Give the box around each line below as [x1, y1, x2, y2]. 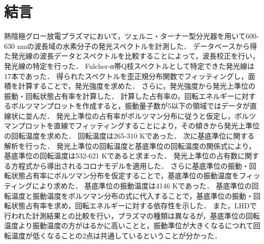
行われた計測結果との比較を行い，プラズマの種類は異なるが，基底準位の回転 [4, 210, 260, 221]
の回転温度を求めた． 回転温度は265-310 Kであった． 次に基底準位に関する [4, 130, 255, 141]
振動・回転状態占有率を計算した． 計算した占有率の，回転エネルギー [4, 90, 234, 101]
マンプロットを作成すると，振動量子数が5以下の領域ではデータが [32, 100, 250, 111]
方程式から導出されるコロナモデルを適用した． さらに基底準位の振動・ [11, 160, 249, 171]
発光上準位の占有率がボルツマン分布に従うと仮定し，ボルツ [56, 110, 256, 121]
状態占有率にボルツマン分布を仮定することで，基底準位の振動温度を [11, 170, 240, 181]
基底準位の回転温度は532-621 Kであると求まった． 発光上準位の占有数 [4, 150, 238, 161]
